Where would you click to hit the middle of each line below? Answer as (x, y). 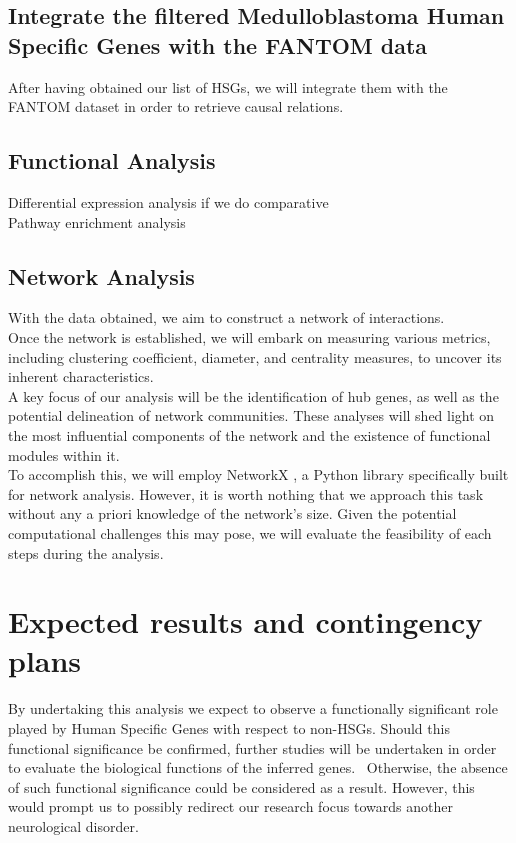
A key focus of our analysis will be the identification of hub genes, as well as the (253, 395)
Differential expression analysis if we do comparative (168, 201)
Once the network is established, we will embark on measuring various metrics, (249, 336)
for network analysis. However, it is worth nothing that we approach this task (246, 493)
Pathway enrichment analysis (97, 221)
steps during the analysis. (86, 552)
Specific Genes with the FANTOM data (218, 44)
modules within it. (64, 454)
